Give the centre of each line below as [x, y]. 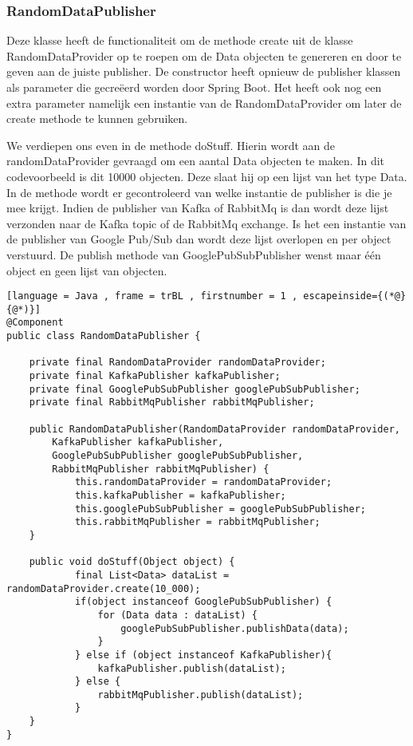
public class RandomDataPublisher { [104, 336]
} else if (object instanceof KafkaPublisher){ [203, 655]
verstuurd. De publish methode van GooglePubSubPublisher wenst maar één [194, 254]
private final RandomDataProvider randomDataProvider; [177, 363]
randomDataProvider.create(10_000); [104, 588]
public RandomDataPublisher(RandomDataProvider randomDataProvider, [214, 429]
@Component [35, 323]
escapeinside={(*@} [355, 296]
